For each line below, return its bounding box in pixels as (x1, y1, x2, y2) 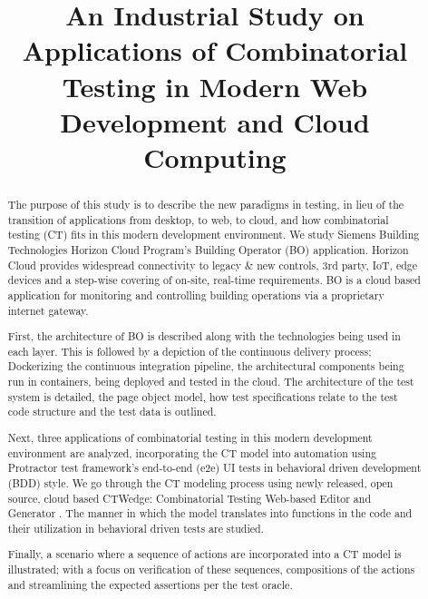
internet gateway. (7, 302, 89, 318)
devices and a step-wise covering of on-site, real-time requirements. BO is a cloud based (7, 272, 421, 288)
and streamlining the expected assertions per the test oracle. (7, 576, 293, 592)
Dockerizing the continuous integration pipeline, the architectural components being (7, 358, 404, 374)
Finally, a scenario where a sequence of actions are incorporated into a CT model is (7, 546, 402, 562)
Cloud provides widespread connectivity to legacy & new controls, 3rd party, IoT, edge (7, 257, 418, 272)
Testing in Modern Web (62, 67, 368, 104)
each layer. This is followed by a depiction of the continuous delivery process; (7, 343, 372, 358)
